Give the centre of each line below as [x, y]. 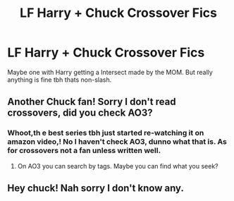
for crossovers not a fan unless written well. [84, 151]
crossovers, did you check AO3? [80, 113]
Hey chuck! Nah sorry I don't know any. [96, 188]
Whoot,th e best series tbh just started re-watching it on [106, 133]
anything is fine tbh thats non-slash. [60, 80]
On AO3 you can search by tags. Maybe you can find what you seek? [118, 166]
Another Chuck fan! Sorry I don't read [92, 102]
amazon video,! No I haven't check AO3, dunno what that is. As [117, 142]
